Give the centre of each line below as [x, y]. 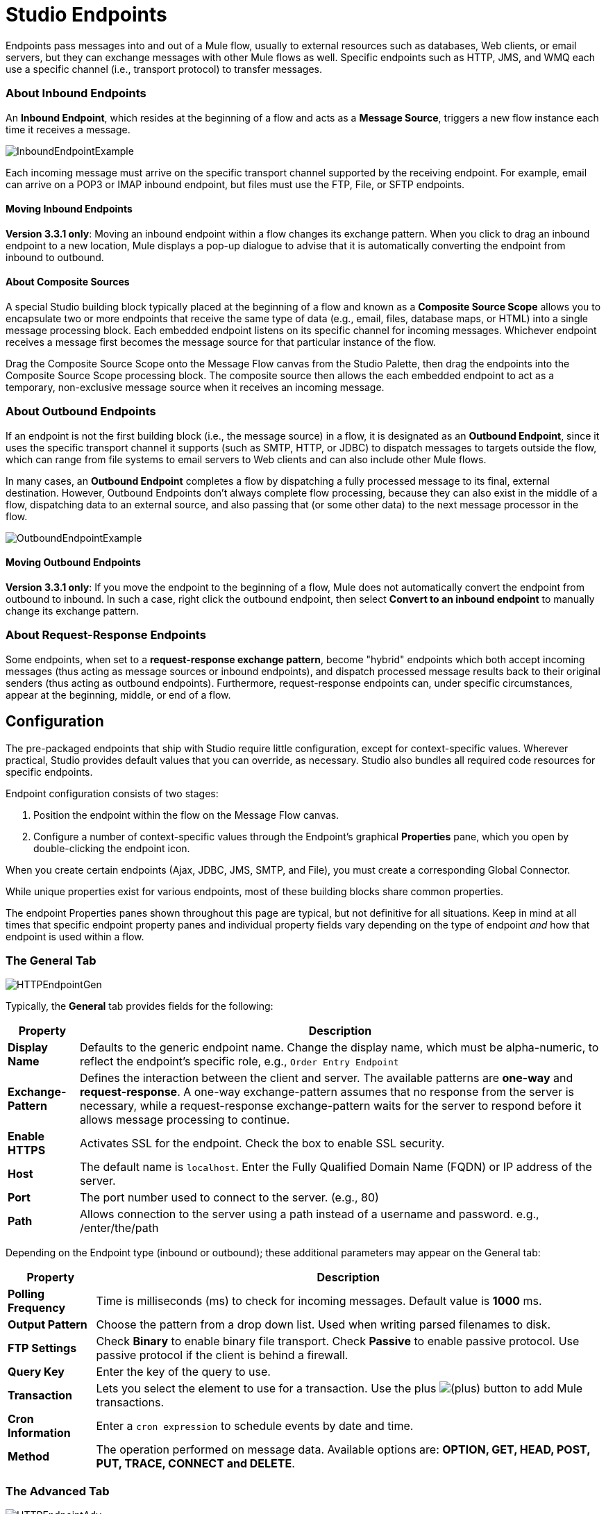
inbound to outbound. [55, 257]
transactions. [130, 1403]
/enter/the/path [119, 1228]
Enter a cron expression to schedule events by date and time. [255, 1426]
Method [29, 1457]
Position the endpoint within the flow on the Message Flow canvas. [186, 815]
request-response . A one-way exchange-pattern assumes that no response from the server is [327, 1092]
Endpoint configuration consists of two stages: [112, 793]
